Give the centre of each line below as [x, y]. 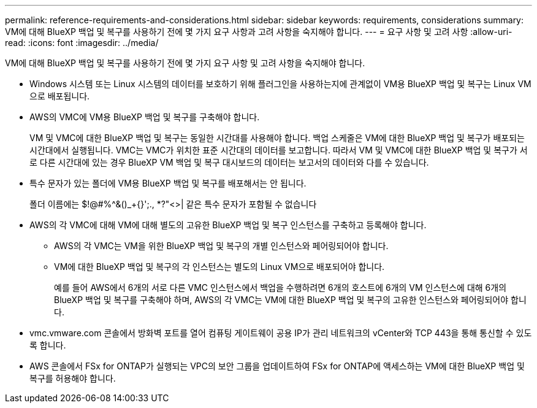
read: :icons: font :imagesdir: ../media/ [82, 43]
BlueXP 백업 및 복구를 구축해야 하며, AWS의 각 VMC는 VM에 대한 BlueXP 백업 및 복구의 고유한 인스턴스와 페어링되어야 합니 [290, 300]
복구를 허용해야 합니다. [73, 378]
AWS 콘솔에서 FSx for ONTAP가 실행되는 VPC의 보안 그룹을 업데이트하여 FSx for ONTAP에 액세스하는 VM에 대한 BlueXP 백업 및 [277, 366]
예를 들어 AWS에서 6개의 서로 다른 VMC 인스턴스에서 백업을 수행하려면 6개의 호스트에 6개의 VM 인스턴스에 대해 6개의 [280, 287]
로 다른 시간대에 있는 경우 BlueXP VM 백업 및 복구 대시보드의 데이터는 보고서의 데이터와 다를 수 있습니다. [229, 162]
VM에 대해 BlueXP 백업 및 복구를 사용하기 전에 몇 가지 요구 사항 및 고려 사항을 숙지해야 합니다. [185, 63]
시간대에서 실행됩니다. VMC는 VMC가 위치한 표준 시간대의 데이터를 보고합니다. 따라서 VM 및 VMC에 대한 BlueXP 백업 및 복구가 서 [279, 150]
